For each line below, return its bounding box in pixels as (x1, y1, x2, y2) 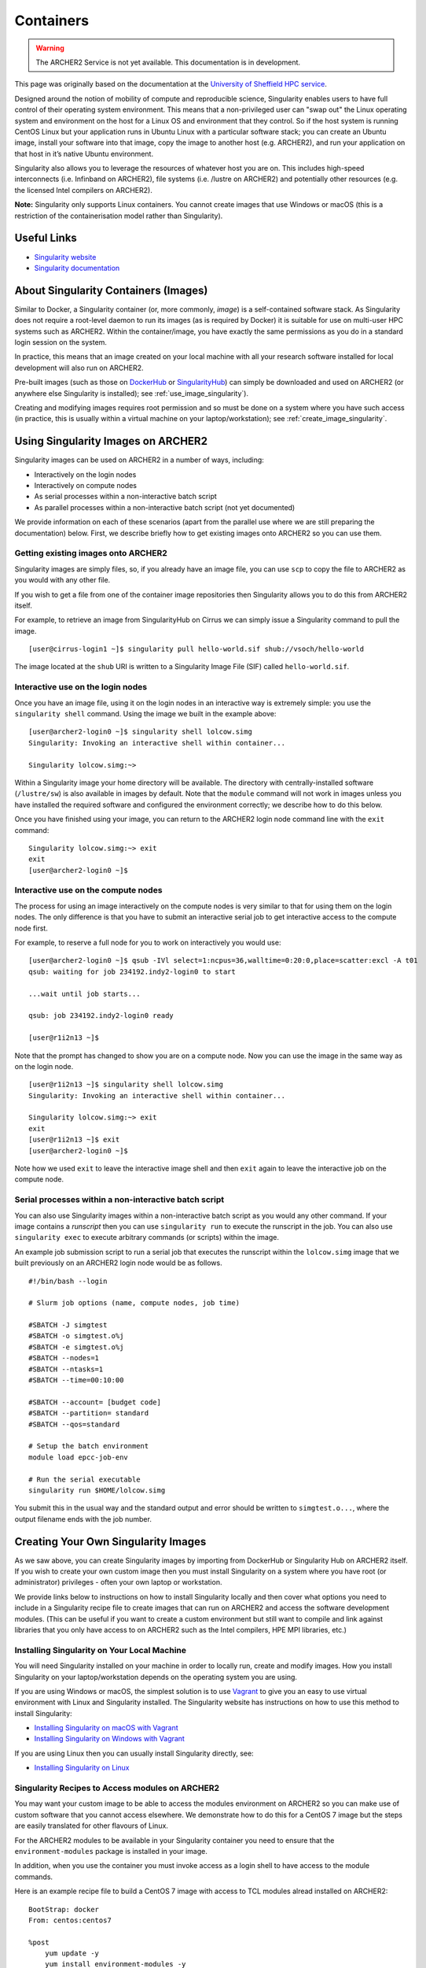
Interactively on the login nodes (34, 469, 137, 479)
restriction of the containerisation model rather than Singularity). (14, 211, 223, 220)
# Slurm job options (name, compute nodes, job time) (28, 1299, 240, 1308)
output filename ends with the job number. (14, 1514, 152, 1523)
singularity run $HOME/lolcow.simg (28, 1485, 166, 1495)
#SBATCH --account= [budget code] (28, 1397, 161, 1407)
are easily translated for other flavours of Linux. (14, 1821, 169, 1830)
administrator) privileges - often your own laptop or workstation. (14, 1578, 222, 1587)
